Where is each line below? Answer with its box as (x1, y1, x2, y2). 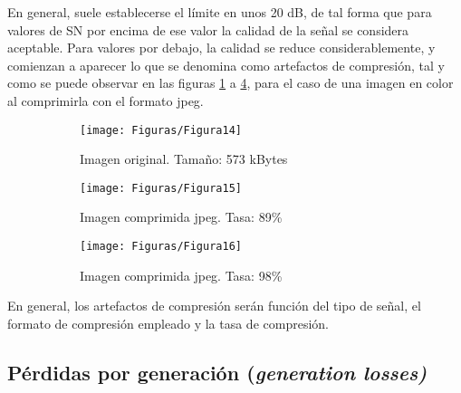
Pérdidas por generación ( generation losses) (7, 358, 427, 386)
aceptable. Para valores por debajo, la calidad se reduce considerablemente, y (7, 38, 436, 57)
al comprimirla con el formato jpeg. (7, 91, 204, 110)
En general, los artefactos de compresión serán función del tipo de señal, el (7, 296, 421, 315)
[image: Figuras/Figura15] (80, 181, 242, 195)
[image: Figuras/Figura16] (80, 240, 242, 254)
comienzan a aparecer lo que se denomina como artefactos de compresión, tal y (7, 55, 445, 74)
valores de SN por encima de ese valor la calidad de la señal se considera (7, 20, 409, 39)
